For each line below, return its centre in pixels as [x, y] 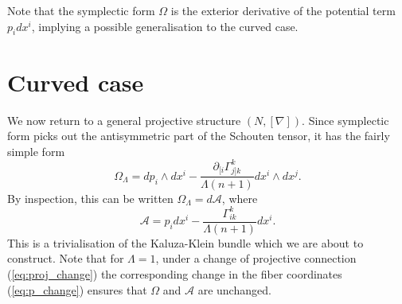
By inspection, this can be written [90, 198]
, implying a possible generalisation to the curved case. [165, 26]
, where [240, 198]
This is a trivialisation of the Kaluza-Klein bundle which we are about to [185, 242]
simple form [36, 151]
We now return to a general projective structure [124, 120]
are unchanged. [234, 289]
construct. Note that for [66, 258]
